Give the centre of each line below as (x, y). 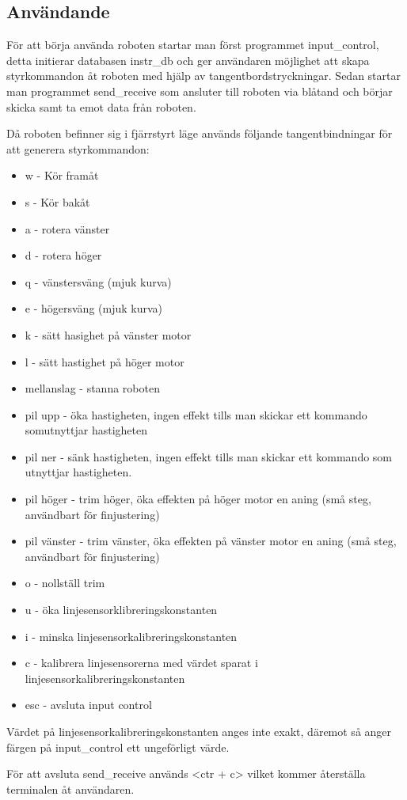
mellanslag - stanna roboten (92, 388)
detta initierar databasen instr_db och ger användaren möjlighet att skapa (188, 60)
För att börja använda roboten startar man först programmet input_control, (193, 45)
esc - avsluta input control (88, 705)
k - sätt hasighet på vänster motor (108, 334)
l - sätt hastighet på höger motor (105, 361)
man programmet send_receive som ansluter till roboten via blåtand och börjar (200, 91)
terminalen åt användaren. (70, 789)
